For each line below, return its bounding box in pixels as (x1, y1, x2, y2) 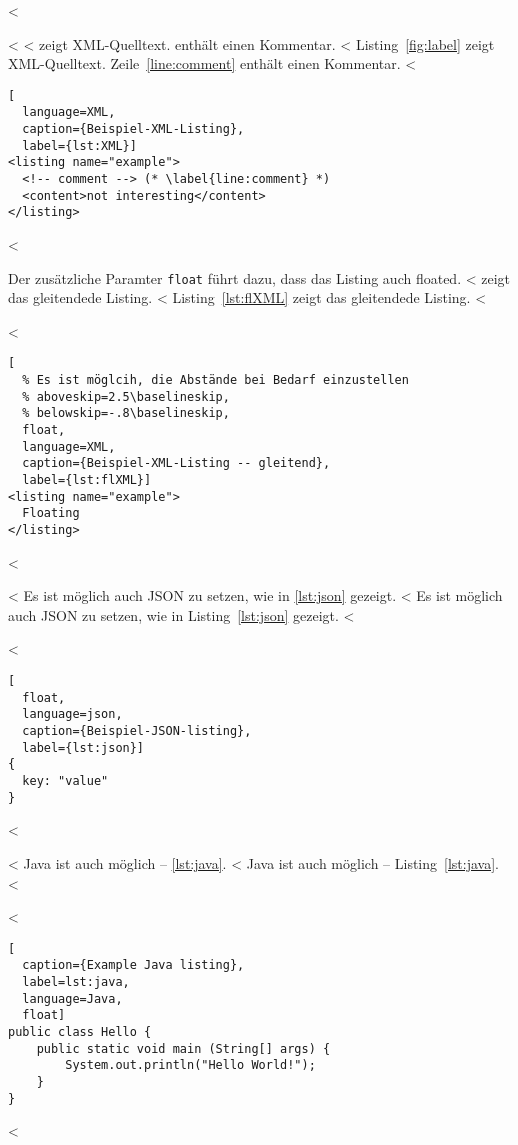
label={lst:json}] (22, 740, 145, 755)
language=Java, (22, 991, 123, 1006)
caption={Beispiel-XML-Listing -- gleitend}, (22, 456, 331, 471)
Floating (22, 506, 80, 521)
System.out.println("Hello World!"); (65, 1058, 316, 1073)
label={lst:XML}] (22, 138, 137, 153)
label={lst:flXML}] (22, 473, 152, 488)
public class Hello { (8, 1024, 152, 1039)
